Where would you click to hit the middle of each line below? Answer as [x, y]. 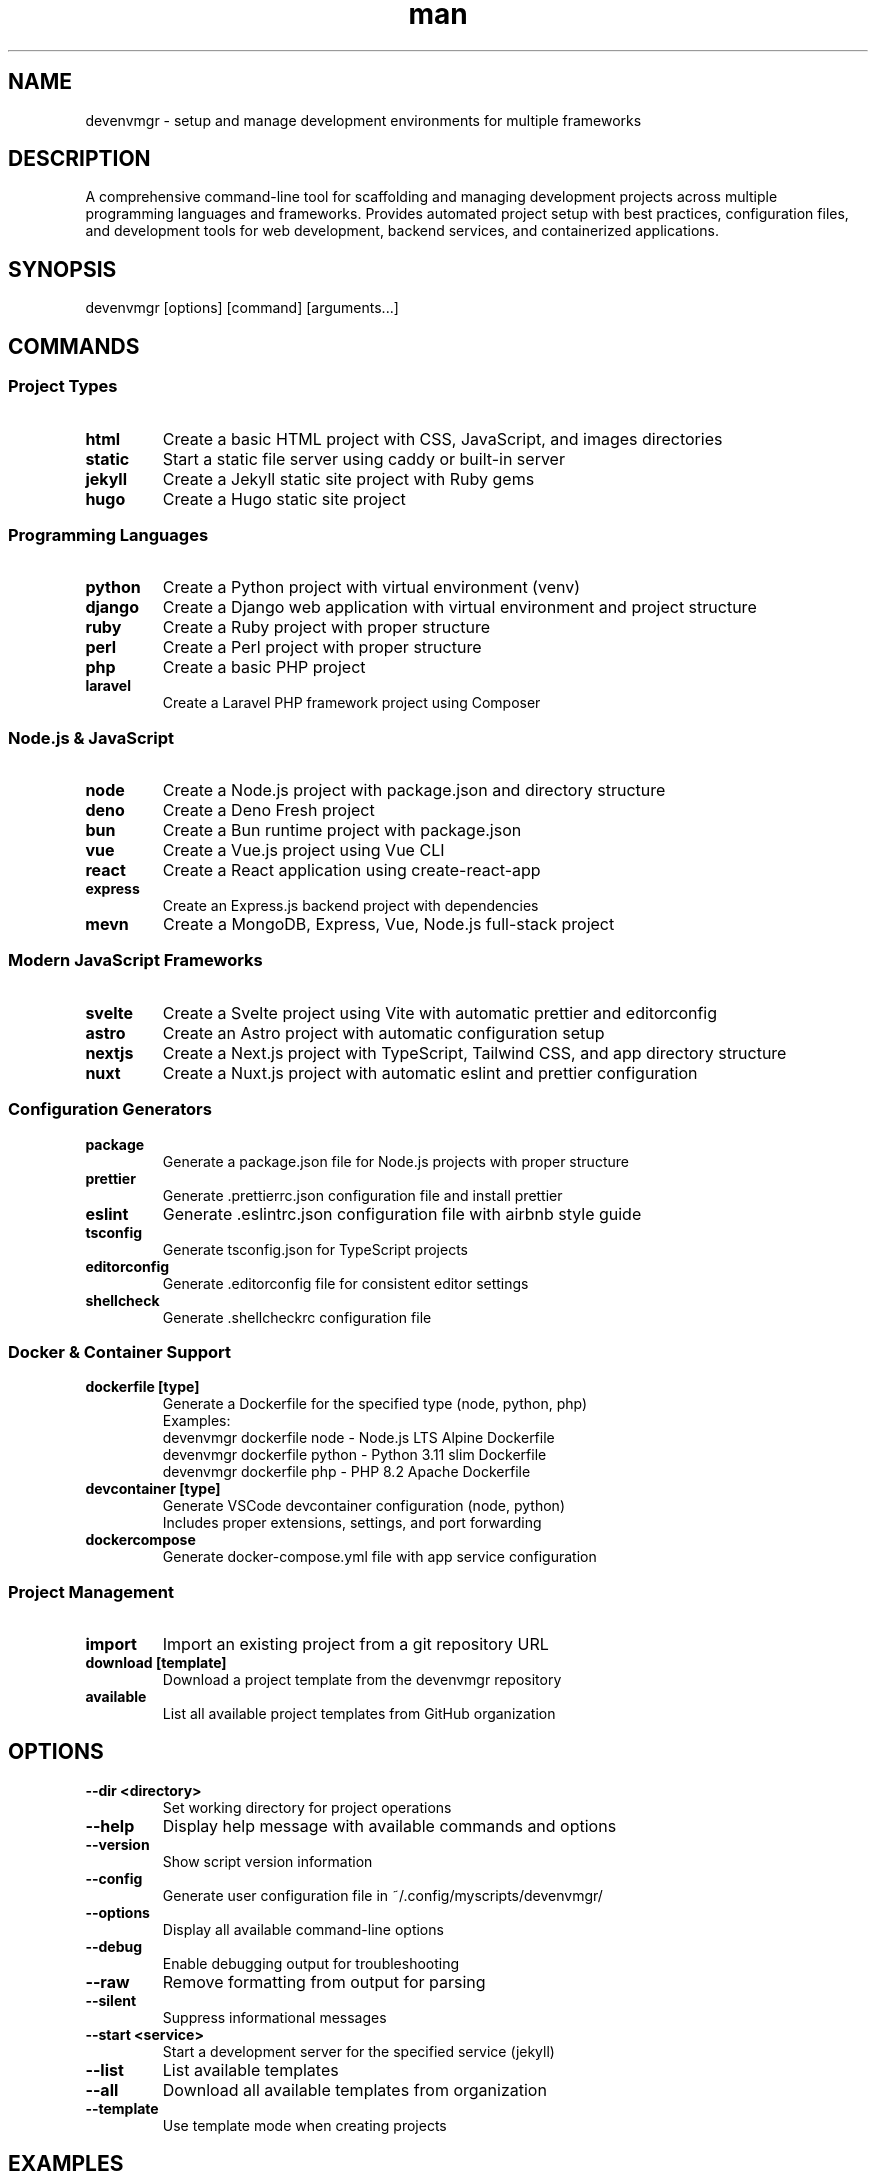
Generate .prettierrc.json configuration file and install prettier [362, 1195]
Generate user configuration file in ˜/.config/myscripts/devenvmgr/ [382, 1895]
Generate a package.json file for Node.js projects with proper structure [395, 1161]
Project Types [63, 386]
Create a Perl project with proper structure [322, 647]
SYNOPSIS [62, 269]
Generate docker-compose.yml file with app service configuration [379, 1557]
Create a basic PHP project [264, 667]
